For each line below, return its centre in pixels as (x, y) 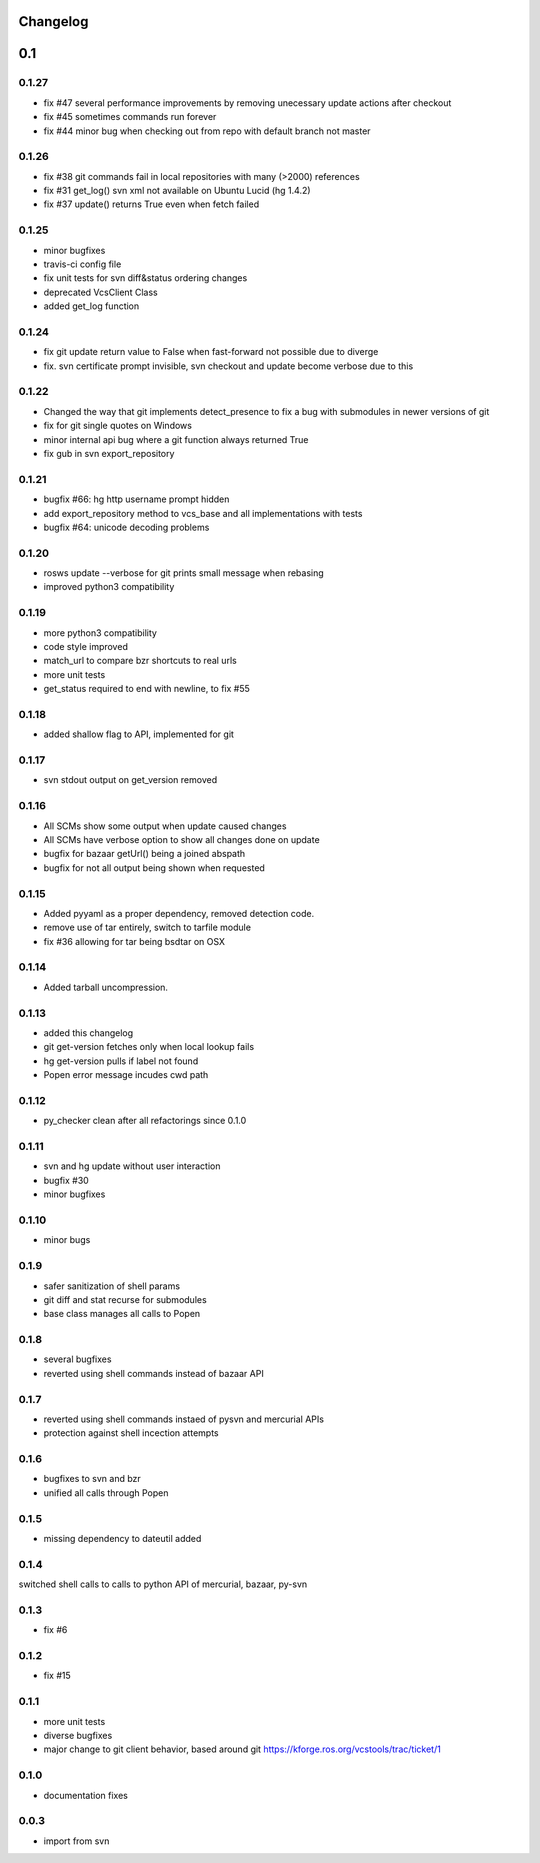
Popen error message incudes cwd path (126, 1075)
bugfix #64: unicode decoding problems (126, 527)
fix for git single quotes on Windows (117, 426)
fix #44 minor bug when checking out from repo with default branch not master (207, 131)
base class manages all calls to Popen (122, 1314)
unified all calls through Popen (106, 1492)
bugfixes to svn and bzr (92, 1479)
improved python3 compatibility (109, 587)
